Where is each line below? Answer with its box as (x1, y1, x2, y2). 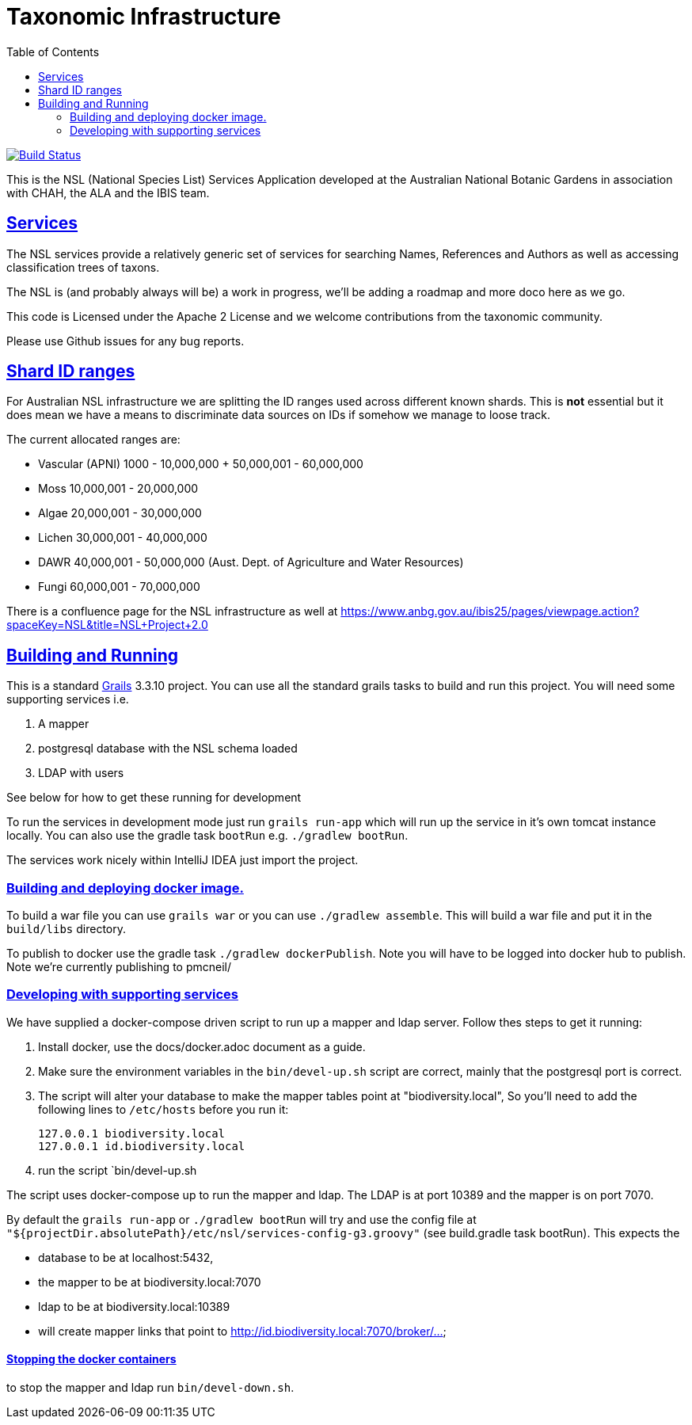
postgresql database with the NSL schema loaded (38, 741, 298, 756)
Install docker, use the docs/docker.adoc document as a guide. (38, 1039, 366, 1054)
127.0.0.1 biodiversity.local (38, 1126, 226, 1140)
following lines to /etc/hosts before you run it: (38, 1102, 289, 1116)
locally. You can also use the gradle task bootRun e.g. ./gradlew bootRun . (6, 829, 409, 843)
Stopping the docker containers (6, 1352, 177, 1366)
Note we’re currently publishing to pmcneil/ (6, 960, 232, 974)
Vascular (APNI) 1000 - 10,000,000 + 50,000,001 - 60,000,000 (38, 457, 363, 471)
